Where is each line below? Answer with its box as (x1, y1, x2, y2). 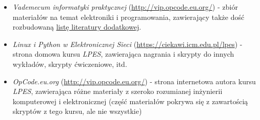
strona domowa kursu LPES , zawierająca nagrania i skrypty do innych (12, 49, 234, 59)
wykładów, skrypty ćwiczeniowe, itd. (12, 58, 127, 69)
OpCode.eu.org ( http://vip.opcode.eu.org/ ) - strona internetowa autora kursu (12, 76, 256, 86)
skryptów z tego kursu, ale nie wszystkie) (12, 106, 142, 116)
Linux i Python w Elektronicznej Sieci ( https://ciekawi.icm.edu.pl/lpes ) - (12, 38, 243, 49)
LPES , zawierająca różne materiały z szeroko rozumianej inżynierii (12, 86, 223, 97)
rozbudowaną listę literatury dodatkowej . (12, 21, 142, 32)
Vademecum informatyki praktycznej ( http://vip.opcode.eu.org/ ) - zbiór (12, 2, 238, 12)
